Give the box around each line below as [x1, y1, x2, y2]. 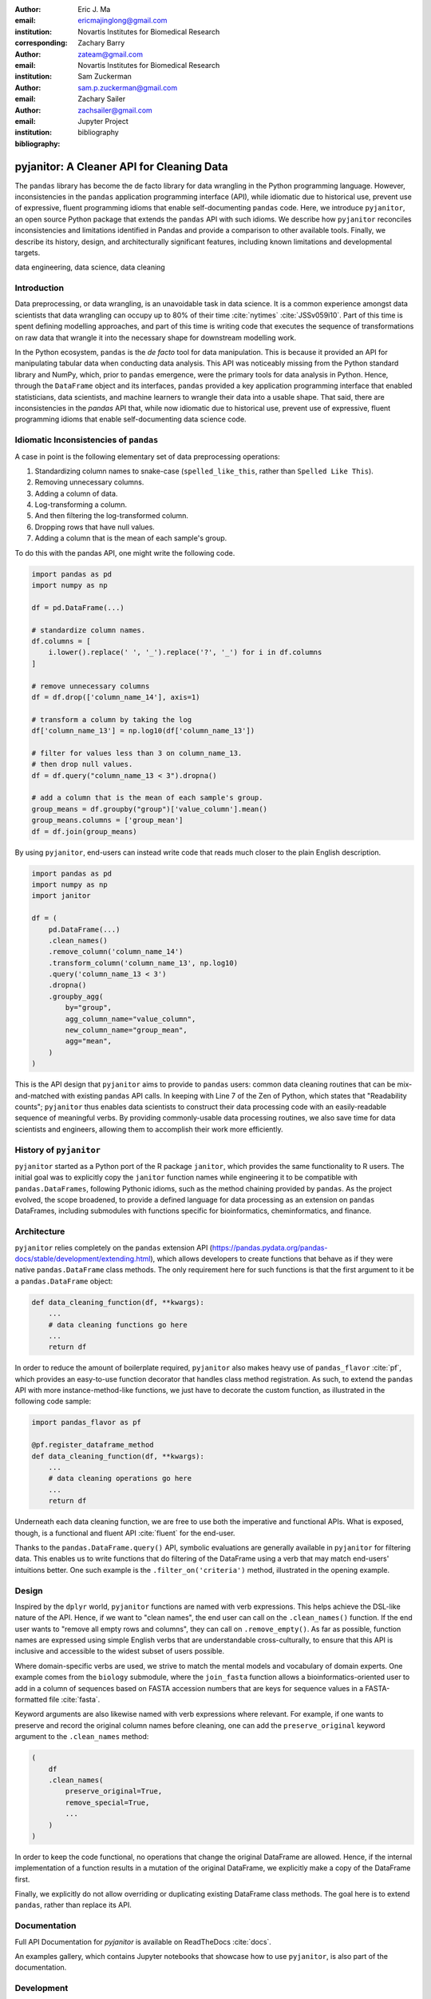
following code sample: [14, 1396, 92, 1406]
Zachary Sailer [77, 94, 126, 104]
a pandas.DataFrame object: [14, 1276, 113, 1286]
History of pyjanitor [14, 1144, 101, 1155]
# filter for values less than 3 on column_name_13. [31, 748, 243, 757]
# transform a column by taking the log [31, 715, 192, 724]
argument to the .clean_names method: [14, 1732, 149, 1742]
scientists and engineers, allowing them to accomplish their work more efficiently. [14, 1124, 283, 1134]
